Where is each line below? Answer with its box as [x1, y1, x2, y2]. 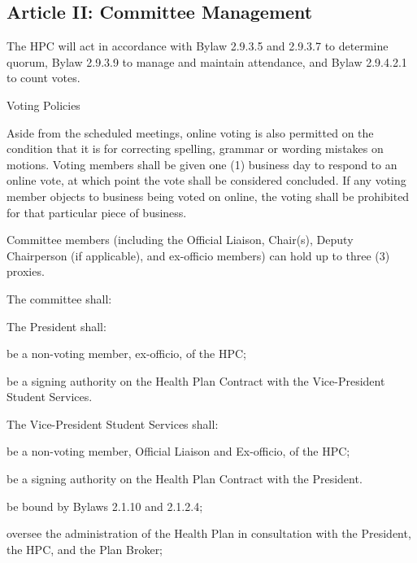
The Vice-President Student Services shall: [7, 415, 219, 432]
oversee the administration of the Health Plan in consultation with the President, [7, 525, 411, 542]
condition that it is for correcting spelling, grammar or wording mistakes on [7, 140, 384, 157]
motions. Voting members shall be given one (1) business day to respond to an [7, 155, 397, 172]
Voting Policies [7, 96, 80, 113]
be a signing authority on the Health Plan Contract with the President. [7, 470, 363, 487]
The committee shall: [7, 290, 112, 307]
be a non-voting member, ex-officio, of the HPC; [7, 345, 246, 362]
